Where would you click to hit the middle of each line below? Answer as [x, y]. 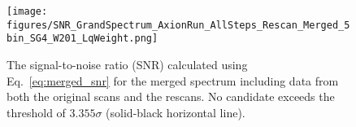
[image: [27, 11]
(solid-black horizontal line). [176, 112]
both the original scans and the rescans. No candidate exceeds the [171, 96]
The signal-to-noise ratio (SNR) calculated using [127, 64]
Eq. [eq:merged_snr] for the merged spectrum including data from [173, 80]
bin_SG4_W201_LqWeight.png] [82, 39]
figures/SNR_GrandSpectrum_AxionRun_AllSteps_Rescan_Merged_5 [178, 25]
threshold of [36, 112]
